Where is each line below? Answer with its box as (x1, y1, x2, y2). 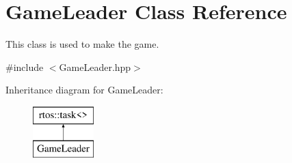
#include (5, 59, 44, 74)
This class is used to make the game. (5, 37, 159, 51)
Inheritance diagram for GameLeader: (5, 83, 163, 97)
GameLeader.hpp (59, 59, 131, 74)
